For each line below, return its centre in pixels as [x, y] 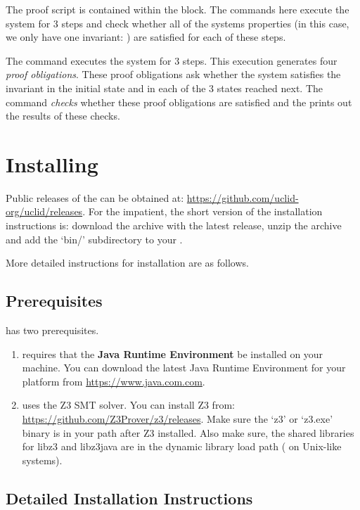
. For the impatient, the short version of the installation [202, 211]
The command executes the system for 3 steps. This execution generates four [172, 60]
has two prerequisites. [52, 330]
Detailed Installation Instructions [129, 498]
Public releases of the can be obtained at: [95, 197]
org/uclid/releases [44, 211]
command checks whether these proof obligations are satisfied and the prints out [179, 102]
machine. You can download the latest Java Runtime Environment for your [184, 368]
